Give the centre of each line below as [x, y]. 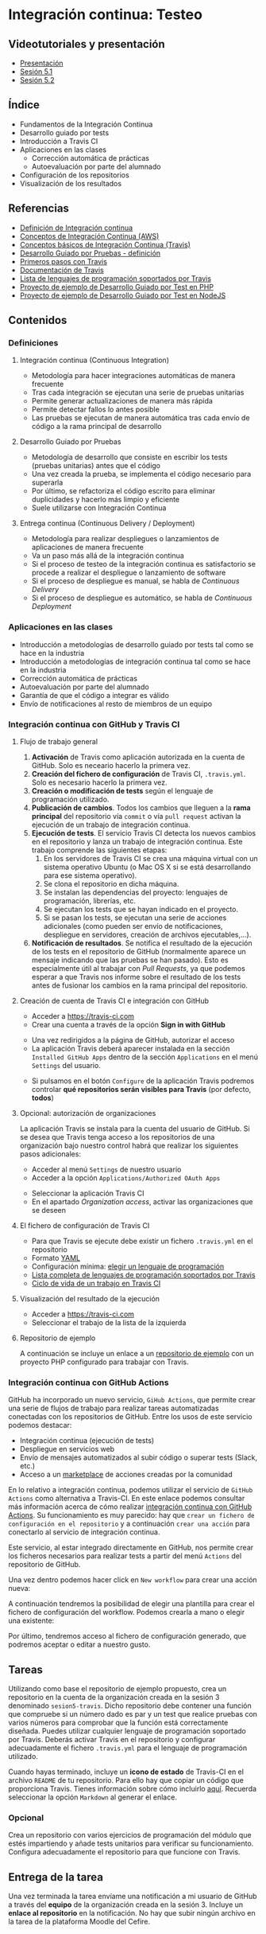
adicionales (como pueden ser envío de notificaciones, [133, 926]
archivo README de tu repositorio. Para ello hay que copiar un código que [126, 1780]
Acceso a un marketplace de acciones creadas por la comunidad [126, 1475]
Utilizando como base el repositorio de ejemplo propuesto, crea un [118, 1689]
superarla [47, 482]
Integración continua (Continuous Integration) [94, 361]
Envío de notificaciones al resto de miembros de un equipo [116, 704]
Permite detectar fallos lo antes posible [96, 409]
